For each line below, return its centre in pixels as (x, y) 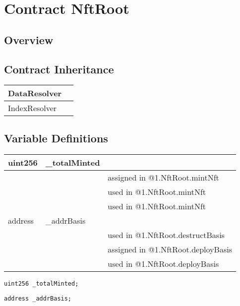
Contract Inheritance (59, 69)
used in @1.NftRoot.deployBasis (163, 263)
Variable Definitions (56, 138)
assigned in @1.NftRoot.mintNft (163, 177)
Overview (29, 39)
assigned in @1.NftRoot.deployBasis (170, 249)
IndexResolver (32, 108)
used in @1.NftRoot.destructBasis (166, 235)
